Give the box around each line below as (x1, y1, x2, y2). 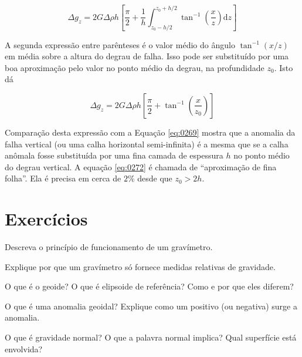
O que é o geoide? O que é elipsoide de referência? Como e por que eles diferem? (5, 280, 294, 292)
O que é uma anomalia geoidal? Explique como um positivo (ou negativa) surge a (5, 299, 297, 312)
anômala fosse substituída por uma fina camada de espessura (5, 149, 223, 161)
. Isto (274, 61, 293, 73)
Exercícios (5, 207, 88, 231)
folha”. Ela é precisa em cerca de (5, 172, 121, 184)
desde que (137, 172, 172, 184)
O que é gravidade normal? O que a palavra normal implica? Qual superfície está (5, 331, 297, 343)
